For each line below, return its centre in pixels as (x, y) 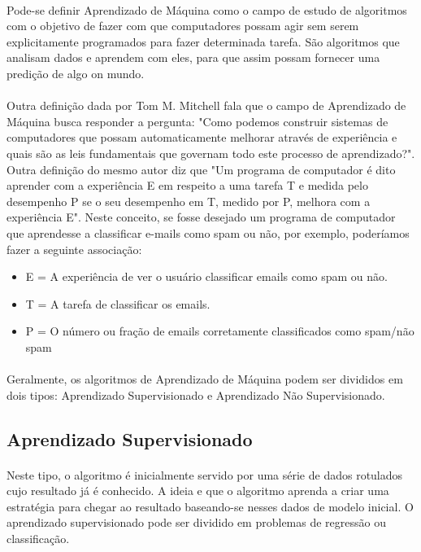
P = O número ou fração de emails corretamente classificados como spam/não (220, 331)
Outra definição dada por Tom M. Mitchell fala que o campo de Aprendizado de (206, 105)
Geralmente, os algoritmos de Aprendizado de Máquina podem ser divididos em (205, 379)
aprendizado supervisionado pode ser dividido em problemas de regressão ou (196, 522)
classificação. (38, 538)
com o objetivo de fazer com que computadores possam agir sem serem (183, 26)
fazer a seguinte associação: (74, 249)
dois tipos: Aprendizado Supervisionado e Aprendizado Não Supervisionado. (196, 394)
